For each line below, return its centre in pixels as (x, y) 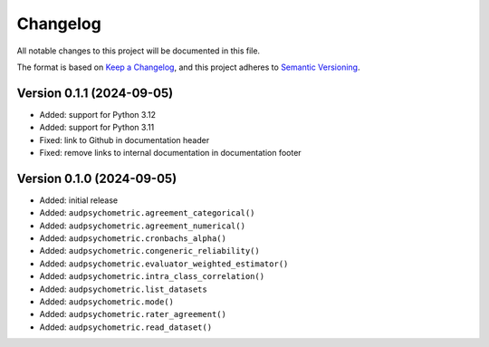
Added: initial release (79, 200)
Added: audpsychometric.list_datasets (123, 289)
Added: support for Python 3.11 (97, 128)
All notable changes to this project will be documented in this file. (139, 51)
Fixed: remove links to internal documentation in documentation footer (171, 153)
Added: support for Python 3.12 (97, 114)
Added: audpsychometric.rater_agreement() (133, 314)
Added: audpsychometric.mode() (106, 302)
